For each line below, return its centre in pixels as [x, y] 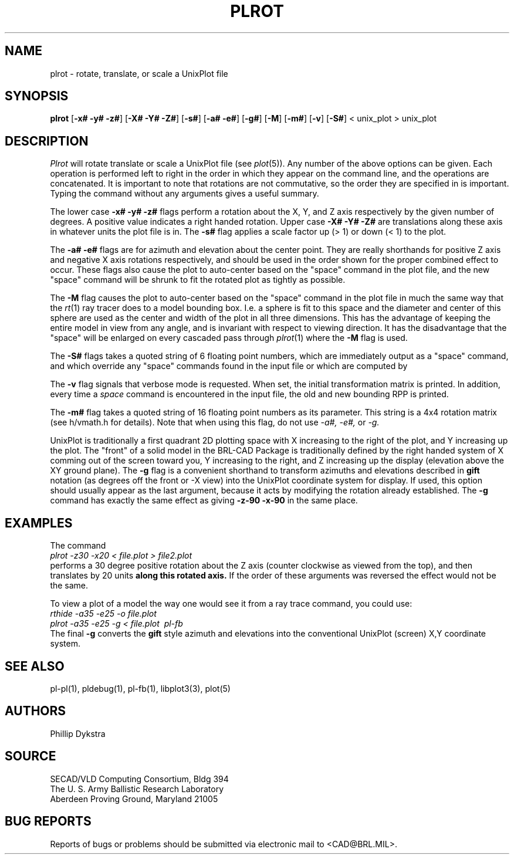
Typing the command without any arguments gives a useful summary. [185, 194]
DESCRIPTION [47, 141]
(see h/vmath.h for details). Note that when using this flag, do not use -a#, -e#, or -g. [215, 422]
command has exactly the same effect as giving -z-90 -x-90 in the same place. [204, 500]
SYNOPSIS [37, 96]
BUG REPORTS [48, 821]
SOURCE [31, 756]
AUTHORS [35, 711]
